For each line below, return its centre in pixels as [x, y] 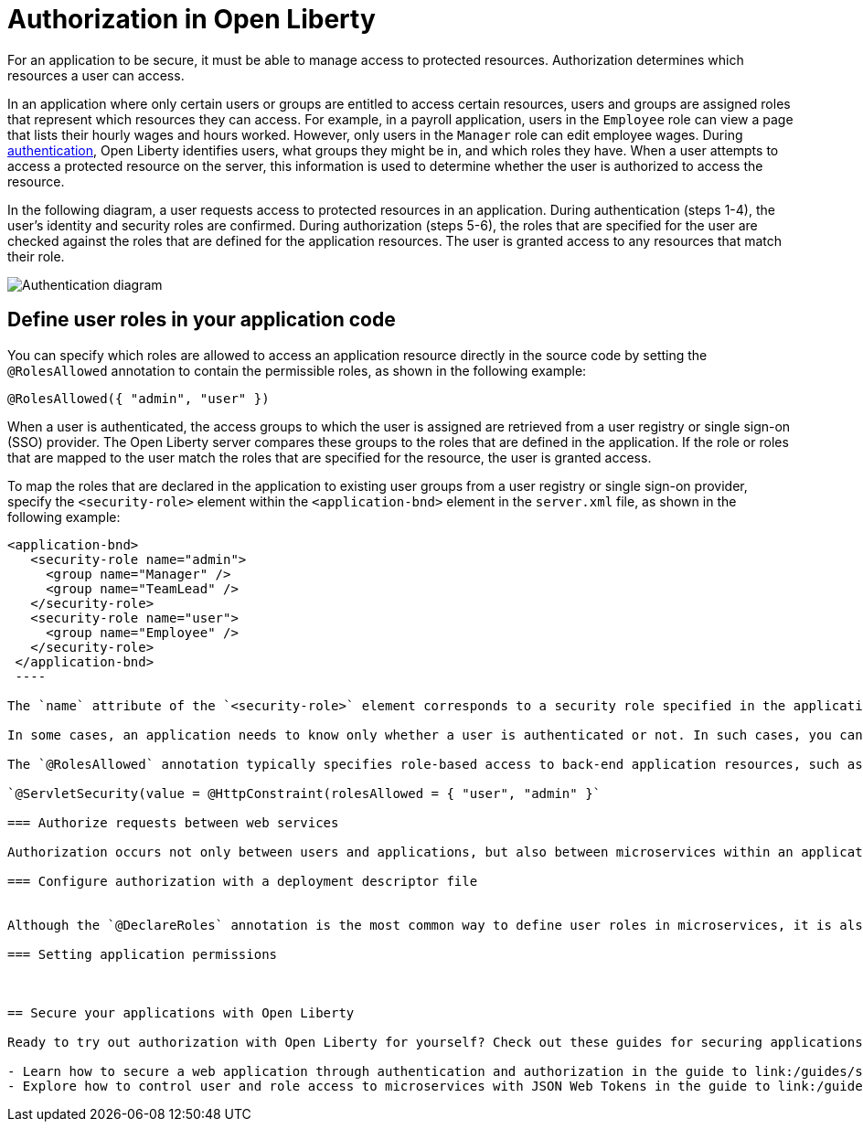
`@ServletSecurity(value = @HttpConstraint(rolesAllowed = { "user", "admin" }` [304, 793]
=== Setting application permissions [143, 954]
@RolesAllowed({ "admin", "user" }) [139, 398]
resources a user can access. [96, 75]
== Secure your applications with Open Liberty [181, 1012]
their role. [36, 256]
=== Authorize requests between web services [173, 822]
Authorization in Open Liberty [192, 19]
